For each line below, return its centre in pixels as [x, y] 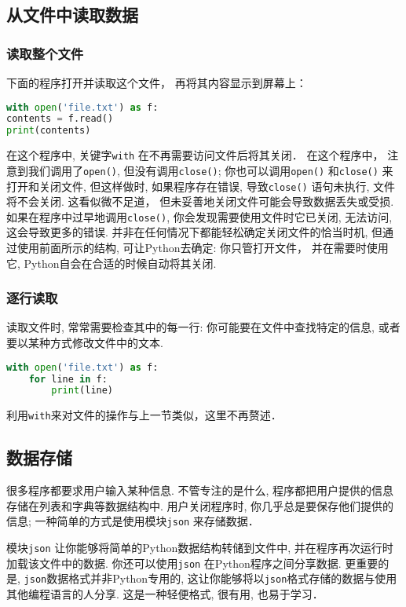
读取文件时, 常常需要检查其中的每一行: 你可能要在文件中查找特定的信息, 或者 [203, 327]
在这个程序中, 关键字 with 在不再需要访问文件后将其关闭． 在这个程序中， [195, 155]
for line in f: [68, 379]
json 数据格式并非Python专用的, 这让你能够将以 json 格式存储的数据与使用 [210, 578]
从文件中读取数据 [72, 15]
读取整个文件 [45, 53]
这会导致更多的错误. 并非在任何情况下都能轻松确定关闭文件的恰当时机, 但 [195, 232]
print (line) [82, 391]
